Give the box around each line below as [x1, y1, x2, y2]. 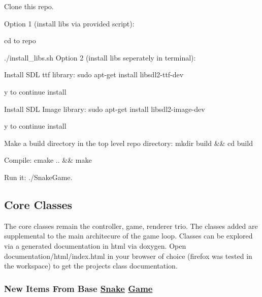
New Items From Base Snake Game [4, 282, 153, 294]
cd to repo [4, 35, 36, 46]
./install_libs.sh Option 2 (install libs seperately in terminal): [4, 52, 196, 63]
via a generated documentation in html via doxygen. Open [4, 240, 186, 251]
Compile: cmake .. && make [4, 155, 92, 165]
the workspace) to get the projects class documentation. [4, 260, 178, 271]
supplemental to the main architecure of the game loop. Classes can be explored [4, 230, 253, 241]
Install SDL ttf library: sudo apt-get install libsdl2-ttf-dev [4, 69, 184, 80]
